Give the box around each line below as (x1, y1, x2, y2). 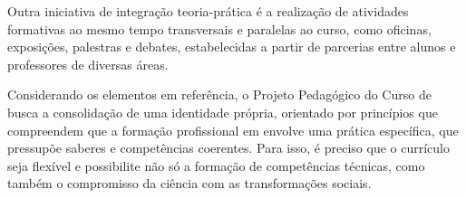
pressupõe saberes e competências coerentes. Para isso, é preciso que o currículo (7, 138, 450, 157)
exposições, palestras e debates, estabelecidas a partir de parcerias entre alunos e (7, 37, 456, 56)
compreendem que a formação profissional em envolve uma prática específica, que (7, 120, 459, 139)
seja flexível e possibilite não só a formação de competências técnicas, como (7, 156, 425, 174)
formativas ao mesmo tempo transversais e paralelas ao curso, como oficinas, (7, 19, 432, 38)
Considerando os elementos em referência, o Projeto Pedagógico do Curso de (7, 85, 432, 104)
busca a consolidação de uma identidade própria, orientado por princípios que (7, 102, 438, 121)
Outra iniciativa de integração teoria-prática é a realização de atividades (7, 2, 409, 20)
